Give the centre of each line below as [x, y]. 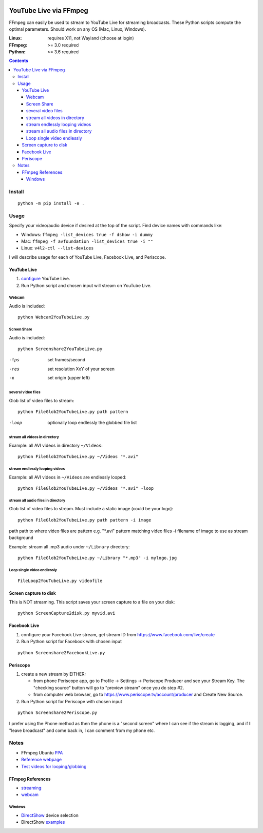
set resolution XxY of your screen [81, 369]
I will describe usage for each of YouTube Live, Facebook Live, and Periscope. [87, 257]
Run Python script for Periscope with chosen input [72, 701]
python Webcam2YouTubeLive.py [54, 317]
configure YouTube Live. [46, 279]
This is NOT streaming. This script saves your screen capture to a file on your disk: [92, 602]
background [21, 538]
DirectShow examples [43, 822]
